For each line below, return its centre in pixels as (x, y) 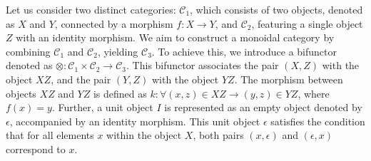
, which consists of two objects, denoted (276, 9)
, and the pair (81, 79)
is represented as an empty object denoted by (263, 107)
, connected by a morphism (114, 23)
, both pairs (218, 135)
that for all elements (50, 135)
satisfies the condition (318, 121)
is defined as (120, 93)
